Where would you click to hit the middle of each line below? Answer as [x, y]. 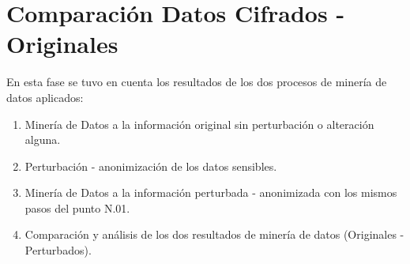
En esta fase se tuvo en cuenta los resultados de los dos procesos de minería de [197, 82]
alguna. [43, 140]
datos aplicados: [45, 97]
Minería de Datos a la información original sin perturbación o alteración [199, 124]
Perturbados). [58, 250]
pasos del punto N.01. [77, 207]
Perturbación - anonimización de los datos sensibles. [151, 166]
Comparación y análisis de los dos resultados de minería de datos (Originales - [214, 234]
